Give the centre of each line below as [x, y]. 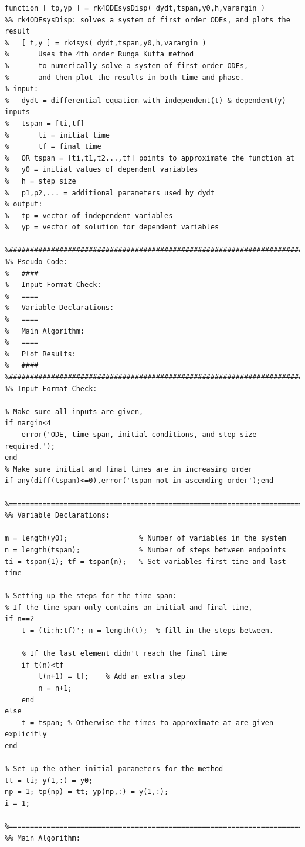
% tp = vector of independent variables [89, 216]
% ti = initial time [57, 135]
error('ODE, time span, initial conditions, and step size [139, 434]
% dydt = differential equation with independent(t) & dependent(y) [145, 100]
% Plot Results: [40, 354]
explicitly [26, 734]
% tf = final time [53, 147]
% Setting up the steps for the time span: [91, 596]
